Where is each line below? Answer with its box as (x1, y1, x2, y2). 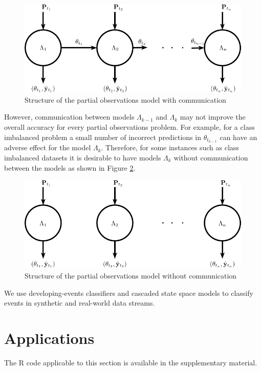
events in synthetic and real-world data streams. (4, 297, 155, 308)
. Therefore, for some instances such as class (101, 142, 239, 153)
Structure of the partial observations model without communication (25, 270, 237, 281)
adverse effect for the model (4, 142, 91, 153)
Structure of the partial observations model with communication (25, 94, 226, 105)
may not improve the (180, 111, 246, 122)
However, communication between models (4, 111, 135, 122)
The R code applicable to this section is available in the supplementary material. (4, 357, 257, 367)
